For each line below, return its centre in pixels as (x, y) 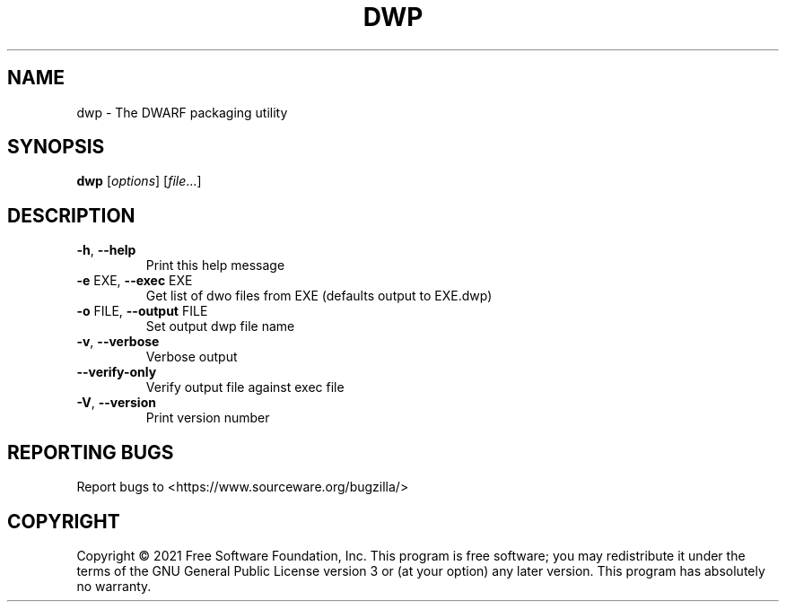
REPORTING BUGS (91, 452)
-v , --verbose (118, 342)
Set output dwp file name (220, 326)
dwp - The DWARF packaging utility (182, 112)
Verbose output (192, 357)
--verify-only (117, 372)
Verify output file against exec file (245, 387)
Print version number (208, 418)
